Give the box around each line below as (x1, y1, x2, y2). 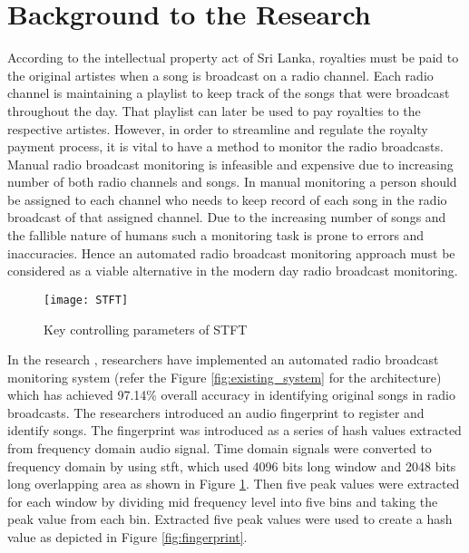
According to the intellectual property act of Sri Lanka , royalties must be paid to (7, 48, 459, 67)
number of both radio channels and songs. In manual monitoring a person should (7, 172, 457, 191)
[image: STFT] (44, 293, 129, 306)
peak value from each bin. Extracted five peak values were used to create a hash (7, 509, 453, 529)
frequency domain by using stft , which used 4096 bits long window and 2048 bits (7, 456, 456, 475)
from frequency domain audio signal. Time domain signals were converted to (7, 439, 432, 458)
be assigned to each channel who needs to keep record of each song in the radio (7, 189, 447, 209)
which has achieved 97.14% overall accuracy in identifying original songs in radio (7, 385, 455, 404)
